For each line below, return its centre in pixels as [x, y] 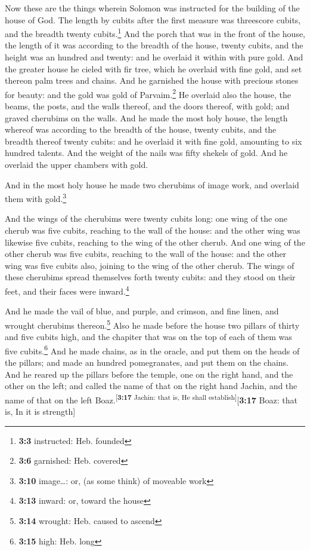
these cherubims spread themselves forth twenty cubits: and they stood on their [150, 277]
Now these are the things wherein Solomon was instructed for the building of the [152, 8]
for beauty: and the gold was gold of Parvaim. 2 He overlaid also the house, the [148, 93]
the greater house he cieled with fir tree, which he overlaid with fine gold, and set [154, 68]
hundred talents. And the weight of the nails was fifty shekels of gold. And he [146, 153]
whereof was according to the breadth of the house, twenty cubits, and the [141, 129]
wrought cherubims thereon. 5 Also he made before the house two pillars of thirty [152, 324]
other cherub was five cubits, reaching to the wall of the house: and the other [146, 254]
